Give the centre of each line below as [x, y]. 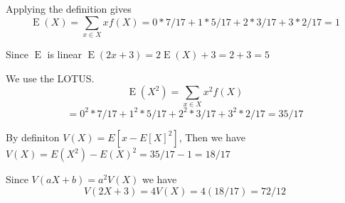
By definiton [33, 137]
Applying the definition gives [69, 9]
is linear [64, 54]
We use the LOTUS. [50, 78]
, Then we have [212, 137]
